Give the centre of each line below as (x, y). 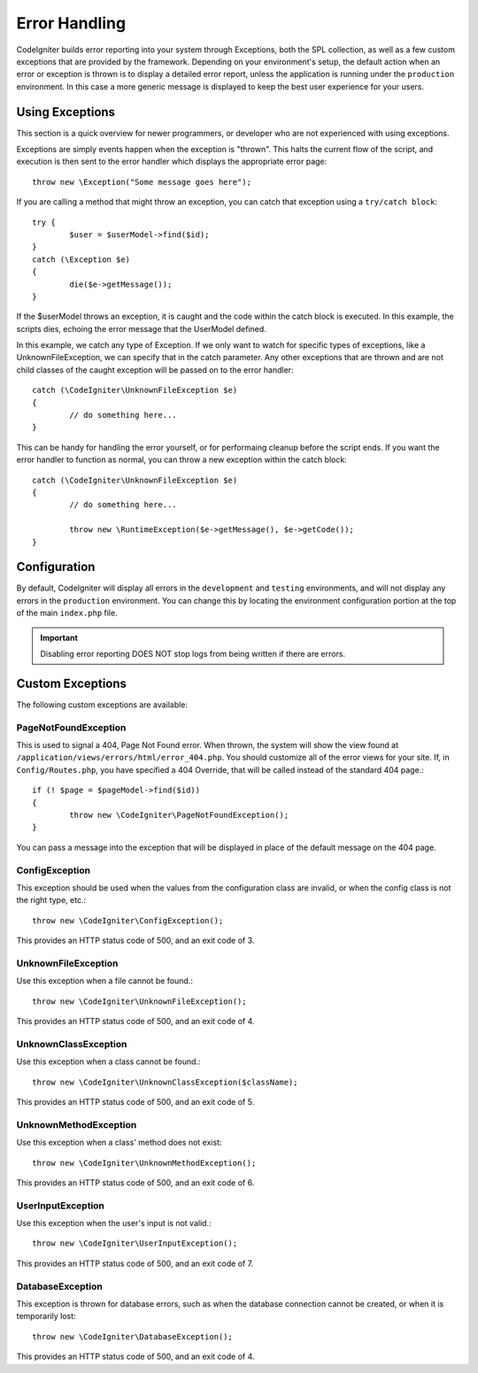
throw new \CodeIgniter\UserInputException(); (135, 1243)
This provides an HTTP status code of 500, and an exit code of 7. (135, 1263)
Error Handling (71, 23)
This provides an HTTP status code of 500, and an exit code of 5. (135, 1101)
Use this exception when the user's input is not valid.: (114, 1223)
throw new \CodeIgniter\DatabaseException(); (133, 1336)
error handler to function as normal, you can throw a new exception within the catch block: (181, 459)
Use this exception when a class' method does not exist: (119, 1143)
